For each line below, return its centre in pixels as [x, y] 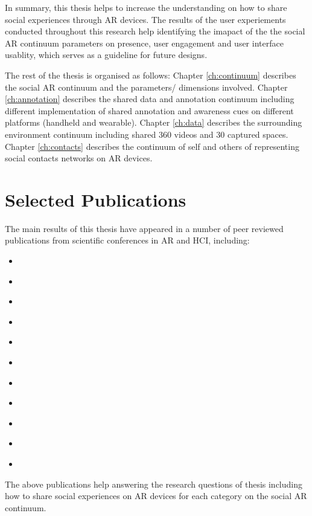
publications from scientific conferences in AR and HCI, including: [127, 240]
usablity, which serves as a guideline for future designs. [106, 55]
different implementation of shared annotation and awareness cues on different [149, 110]
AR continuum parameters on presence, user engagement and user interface [144, 43]
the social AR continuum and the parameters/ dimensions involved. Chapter [146, 87]
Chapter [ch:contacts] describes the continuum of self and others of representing [152, 146]
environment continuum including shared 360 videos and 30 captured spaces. [147, 134]
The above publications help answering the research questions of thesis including [154, 484]
